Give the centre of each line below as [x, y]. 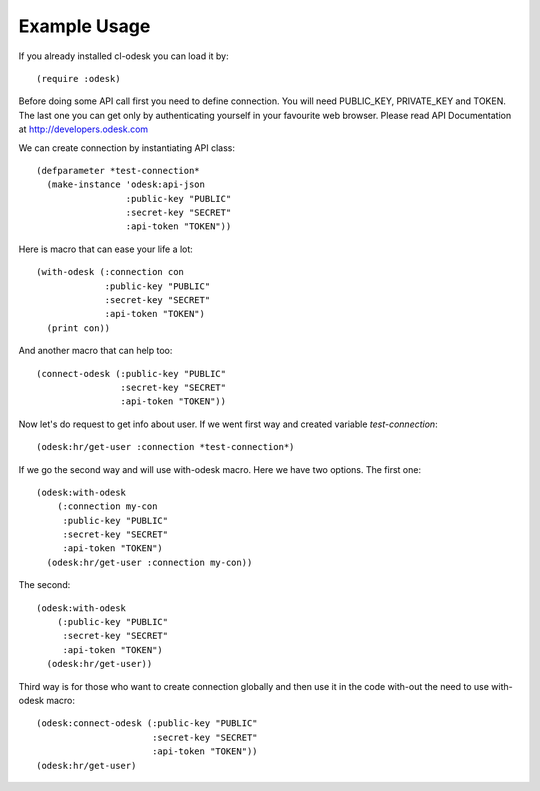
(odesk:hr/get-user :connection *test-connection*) [165, 447]
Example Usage [84, 26]
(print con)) [78, 328]
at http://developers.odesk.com [83, 129]
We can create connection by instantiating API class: [126, 147]
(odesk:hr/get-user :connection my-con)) [149, 562]
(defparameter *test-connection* [118, 170]
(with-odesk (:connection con [110, 272]
